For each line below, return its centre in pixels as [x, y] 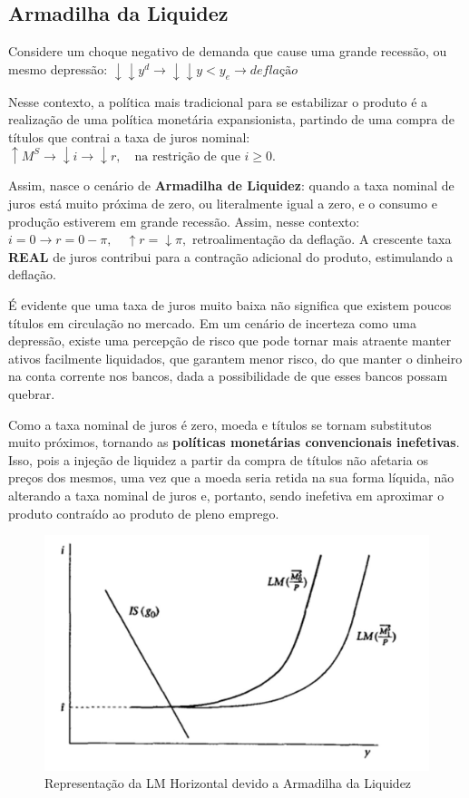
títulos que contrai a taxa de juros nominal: [129, 136]
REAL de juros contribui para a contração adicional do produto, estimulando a [231, 256]
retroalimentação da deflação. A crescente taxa [322, 239]
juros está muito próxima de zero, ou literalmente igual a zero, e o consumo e [223, 204]
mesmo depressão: [58, 68]
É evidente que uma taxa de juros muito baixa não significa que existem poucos [230, 305]
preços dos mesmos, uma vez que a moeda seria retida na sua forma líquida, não [231, 477]
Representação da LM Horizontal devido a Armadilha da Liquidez [228, 783]
